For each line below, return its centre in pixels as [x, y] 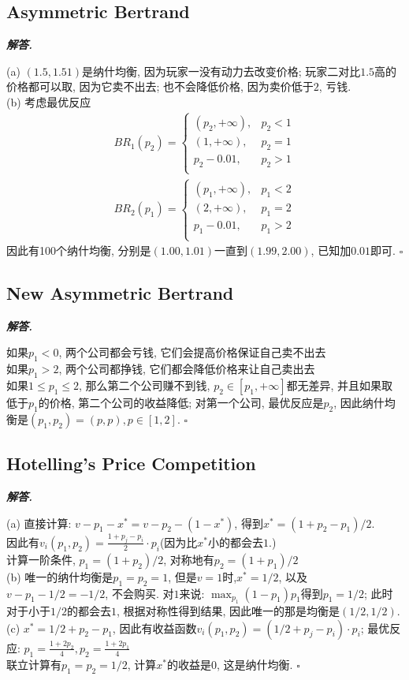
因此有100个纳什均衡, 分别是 [79, 250]
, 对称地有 [189, 559]
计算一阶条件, [41, 559]
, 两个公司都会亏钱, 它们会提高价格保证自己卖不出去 [192, 352]
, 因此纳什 [359, 403]
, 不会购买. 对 [139, 593]
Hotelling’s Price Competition [131, 463]
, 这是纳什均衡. [255, 664]
